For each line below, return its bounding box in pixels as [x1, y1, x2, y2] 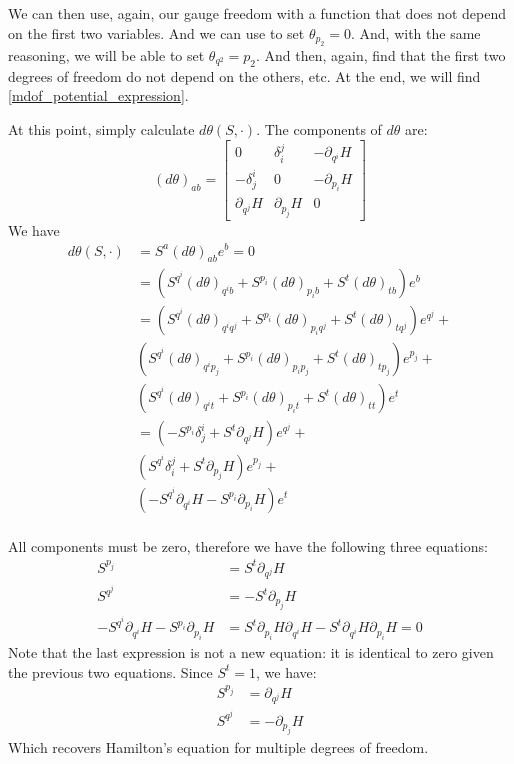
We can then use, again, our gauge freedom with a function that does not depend [8, 3, 507, 23]
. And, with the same [350, 22, 481, 43]
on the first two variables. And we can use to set [8, 22, 305, 43]
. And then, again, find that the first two [256, 45, 506, 65]
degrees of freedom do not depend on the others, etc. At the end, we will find [8, 65, 481, 86]
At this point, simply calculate [8, 118, 195, 139]
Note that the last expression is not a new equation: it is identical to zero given [8, 641, 494, 662]
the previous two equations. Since [8, 661, 213, 682]
